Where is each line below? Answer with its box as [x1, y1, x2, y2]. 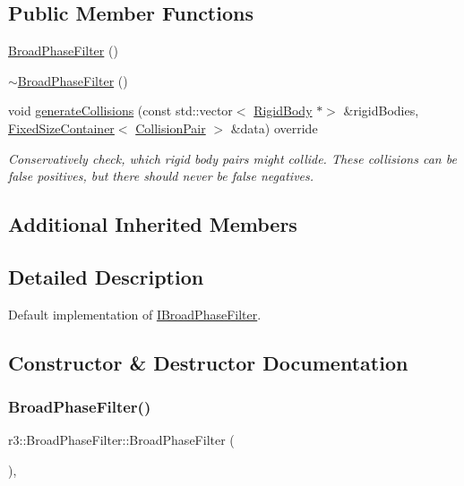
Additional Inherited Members [8, 210, 297, 238]
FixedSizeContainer [8, 118, 115, 137]
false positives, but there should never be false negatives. [8, 166, 314, 185]
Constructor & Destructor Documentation [8, 348, 408, 376]
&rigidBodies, [343, 101, 419, 120]
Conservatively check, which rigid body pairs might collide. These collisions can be [8, 149, 457, 167]
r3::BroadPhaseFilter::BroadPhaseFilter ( [8, 431, 235, 449]
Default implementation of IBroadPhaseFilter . [8, 304, 262, 323]
